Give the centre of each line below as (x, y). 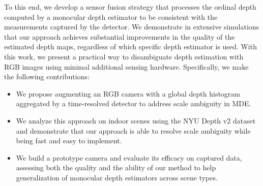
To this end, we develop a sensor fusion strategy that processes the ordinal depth (130, 7)
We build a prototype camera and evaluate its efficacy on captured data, (129, 157)
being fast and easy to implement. (69, 141)
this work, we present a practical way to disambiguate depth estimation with (124, 56)
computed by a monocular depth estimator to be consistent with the (111, 17)
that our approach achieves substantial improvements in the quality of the (120, 36)
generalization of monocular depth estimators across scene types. (117, 177)
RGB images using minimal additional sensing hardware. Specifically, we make (126, 66)
